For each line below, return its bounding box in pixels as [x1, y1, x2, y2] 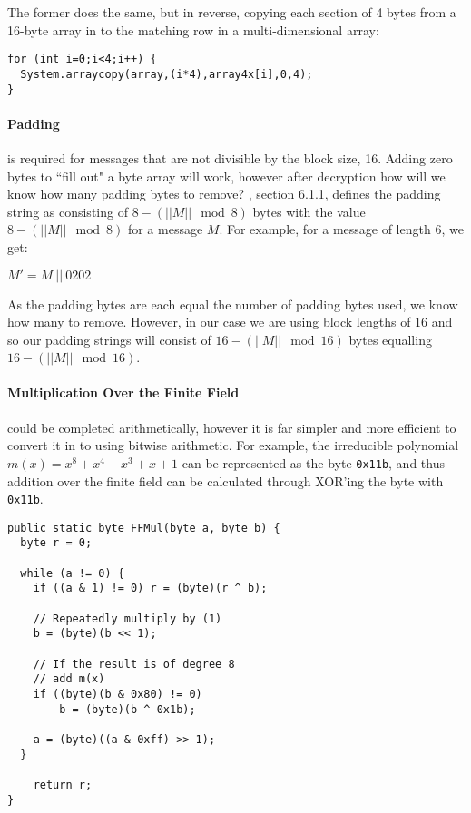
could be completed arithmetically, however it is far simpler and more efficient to [7, 417, 456, 436]
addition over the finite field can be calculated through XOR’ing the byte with [7, 471, 444, 490]
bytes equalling [348, 329, 432, 348]
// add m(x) [33, 672, 105, 686]
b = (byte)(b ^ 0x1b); [59, 702, 196, 716]
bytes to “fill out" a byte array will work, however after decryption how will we [7, 166, 446, 185]
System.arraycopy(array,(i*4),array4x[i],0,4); [20, 67, 313, 81]
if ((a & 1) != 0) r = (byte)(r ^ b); [33, 582, 268, 595]
